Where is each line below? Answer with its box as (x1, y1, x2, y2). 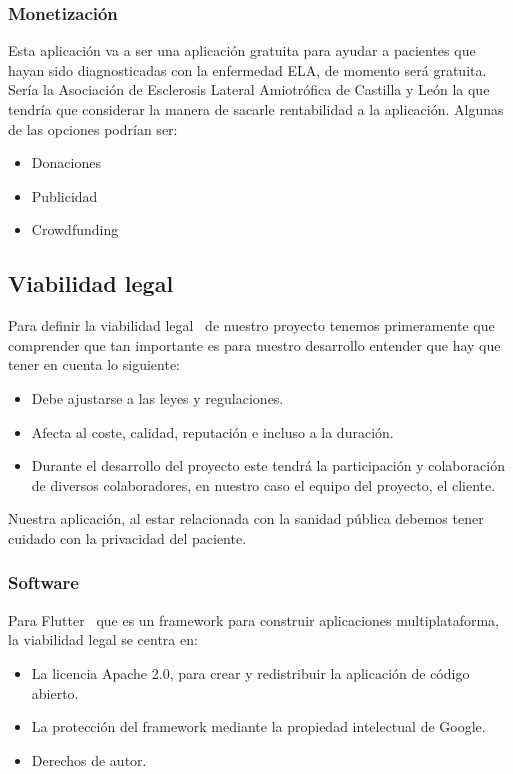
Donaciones (31, 152, 101, 173)
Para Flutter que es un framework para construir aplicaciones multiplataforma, (8, 609, 499, 630)
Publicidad (31, 185, 98, 206)
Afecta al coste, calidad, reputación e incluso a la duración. (31, 421, 394, 442)
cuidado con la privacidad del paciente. (8, 527, 247, 548)
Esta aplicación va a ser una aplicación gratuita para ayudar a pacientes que (8, 40, 476, 61)
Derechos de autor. (31, 749, 147, 770)
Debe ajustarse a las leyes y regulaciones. (31, 387, 284, 408)
